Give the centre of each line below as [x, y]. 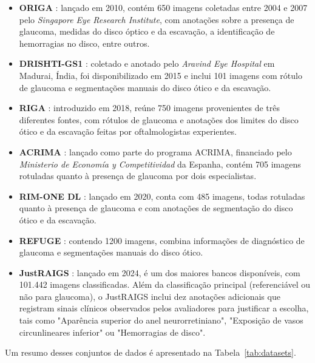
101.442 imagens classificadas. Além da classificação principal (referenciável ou [165, 284]
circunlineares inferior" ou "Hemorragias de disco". [112, 332]
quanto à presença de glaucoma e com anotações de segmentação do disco [156, 208]
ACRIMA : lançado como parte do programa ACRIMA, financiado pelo [155, 151]
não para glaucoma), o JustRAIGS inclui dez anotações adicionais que [150, 296]
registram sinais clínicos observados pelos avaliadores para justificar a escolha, [164, 308]
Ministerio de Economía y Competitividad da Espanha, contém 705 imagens [160, 164]
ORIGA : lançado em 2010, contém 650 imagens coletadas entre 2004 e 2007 [163, 7]
